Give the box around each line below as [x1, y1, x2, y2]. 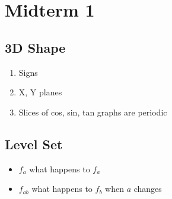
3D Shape [5, 38, 66, 56]
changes [133, 182, 162, 195]
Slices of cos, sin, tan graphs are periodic [18, 105, 167, 118]
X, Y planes [18, 86, 62, 98]
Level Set [5, 134, 63, 153]
